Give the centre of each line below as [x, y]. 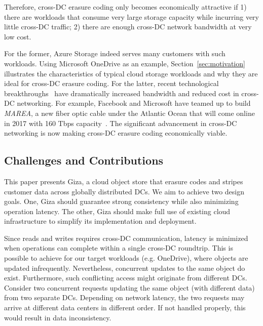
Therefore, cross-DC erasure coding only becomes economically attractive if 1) [125, 7]
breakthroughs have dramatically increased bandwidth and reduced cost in [122, 93]
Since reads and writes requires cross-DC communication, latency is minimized [126, 238]
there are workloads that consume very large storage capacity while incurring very [132, 16]
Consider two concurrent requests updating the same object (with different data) [129, 287]
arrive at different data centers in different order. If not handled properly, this [125, 308]
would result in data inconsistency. [58, 317]
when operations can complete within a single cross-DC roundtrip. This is [119, 248]
